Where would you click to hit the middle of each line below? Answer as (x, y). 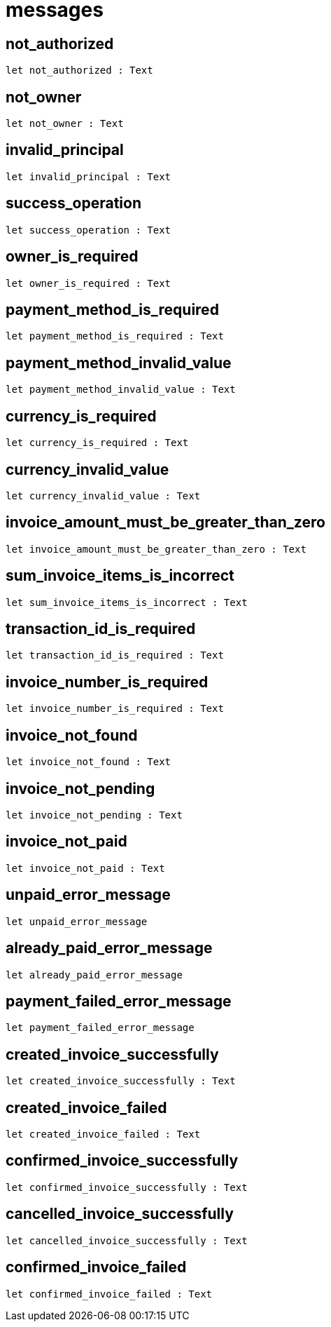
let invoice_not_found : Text (89, 762)
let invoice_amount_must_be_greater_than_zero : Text (156, 549)
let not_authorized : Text (79, 70)
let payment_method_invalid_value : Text (121, 390)
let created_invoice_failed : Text (103, 1134)
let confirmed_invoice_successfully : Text (127, 1187)
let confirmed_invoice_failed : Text (109, 1294)
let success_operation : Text (89, 230)
